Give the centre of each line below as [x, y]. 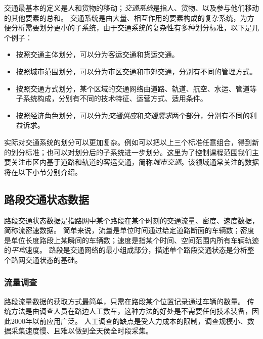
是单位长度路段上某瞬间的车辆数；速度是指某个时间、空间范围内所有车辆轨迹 [131, 240]
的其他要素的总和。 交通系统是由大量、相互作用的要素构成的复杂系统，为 [126, 17]
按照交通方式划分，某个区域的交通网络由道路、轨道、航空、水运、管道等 [136, 88]
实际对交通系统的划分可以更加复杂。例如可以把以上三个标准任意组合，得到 [128, 142]
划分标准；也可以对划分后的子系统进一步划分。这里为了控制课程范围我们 [131, 152]
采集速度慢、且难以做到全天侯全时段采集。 [82, 331]
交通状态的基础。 [53, 259]
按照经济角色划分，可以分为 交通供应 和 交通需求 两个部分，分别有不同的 [133, 115]
